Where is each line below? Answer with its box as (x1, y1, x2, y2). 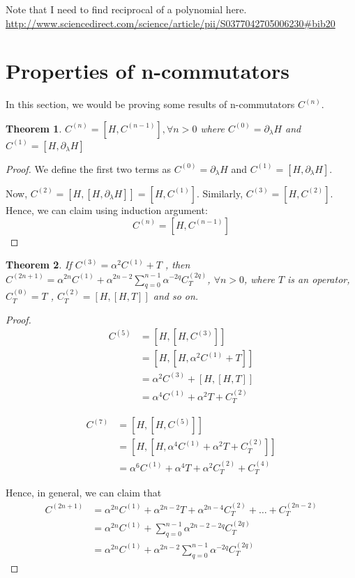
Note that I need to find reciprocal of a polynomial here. (6, 2, 247, 16)
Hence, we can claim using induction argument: (6, 202, 208, 217)
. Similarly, (196, 185, 243, 200)
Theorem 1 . (6, 121, 62, 135)
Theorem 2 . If (6, 257, 72, 272)
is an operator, (287, 271, 350, 286)
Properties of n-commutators (6, 56, 289, 85)
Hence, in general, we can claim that (6, 485, 162, 500)
